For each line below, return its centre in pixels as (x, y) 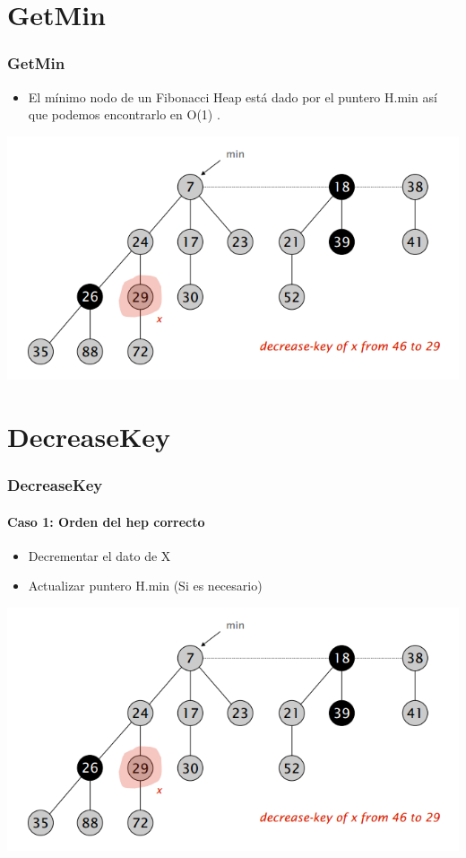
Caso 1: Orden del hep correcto (106, 521)
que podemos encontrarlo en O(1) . (124, 114)
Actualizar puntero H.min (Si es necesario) (145, 586)
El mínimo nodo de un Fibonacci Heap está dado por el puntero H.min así (233, 96)
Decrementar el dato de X (99, 555)
